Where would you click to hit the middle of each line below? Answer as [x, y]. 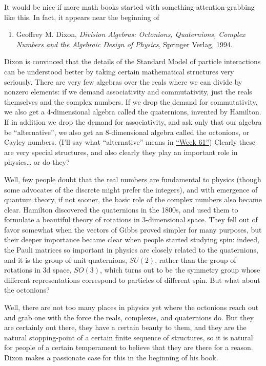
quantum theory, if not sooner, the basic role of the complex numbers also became [133, 199]
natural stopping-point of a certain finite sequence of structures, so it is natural [129, 337]
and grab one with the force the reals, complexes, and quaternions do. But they [129, 317]
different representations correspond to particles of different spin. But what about [132, 280]
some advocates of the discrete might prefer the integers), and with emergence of [131, 189]
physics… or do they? [37, 162]
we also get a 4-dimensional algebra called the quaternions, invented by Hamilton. [133, 112]
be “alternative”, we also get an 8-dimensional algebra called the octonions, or [127, 132]
